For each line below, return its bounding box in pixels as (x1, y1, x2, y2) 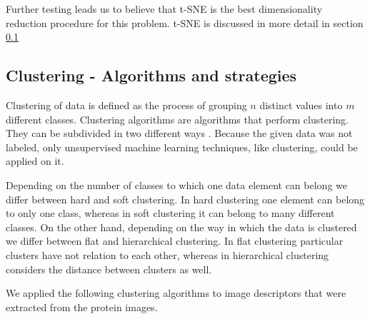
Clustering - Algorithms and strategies (6, 64, 297, 86)
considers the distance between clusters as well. (6, 261, 212, 276)
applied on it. (6, 153, 64, 168)
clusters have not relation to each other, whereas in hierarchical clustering (6, 247, 329, 262)
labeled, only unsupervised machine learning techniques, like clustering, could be (6, 139, 358, 154)
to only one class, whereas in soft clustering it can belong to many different (6, 206, 335, 221)
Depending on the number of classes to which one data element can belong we (6, 177, 347, 192)
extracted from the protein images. (6, 299, 158, 314)
